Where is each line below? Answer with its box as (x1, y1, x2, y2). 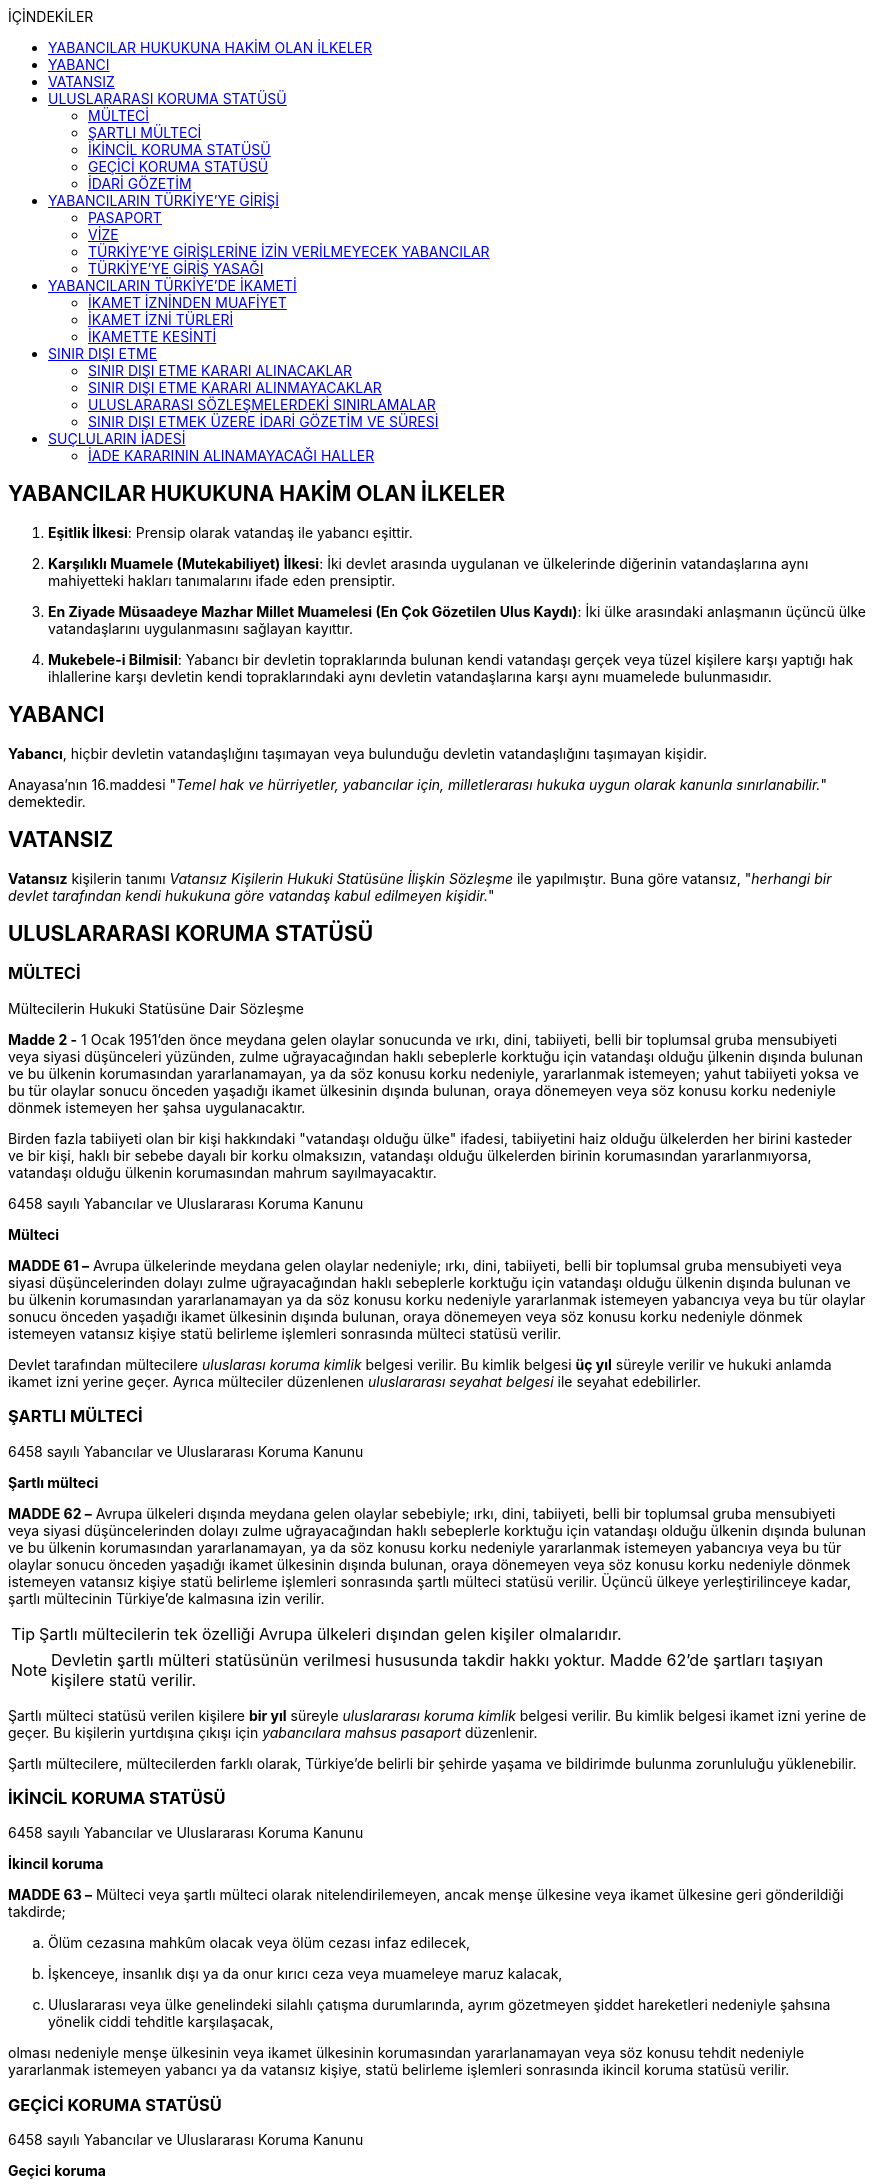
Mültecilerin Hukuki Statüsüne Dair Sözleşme (8, 999, 304, 1017)
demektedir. (8, 792, 86, 810)
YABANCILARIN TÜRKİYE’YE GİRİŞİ (48, 192, 280, 209)
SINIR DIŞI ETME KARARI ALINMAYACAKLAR (88, 379, 382, 396)
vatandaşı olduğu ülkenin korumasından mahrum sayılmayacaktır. (8, 1163, 437, 1181)
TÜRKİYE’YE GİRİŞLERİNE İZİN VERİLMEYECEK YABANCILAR (88, 243, 490, 260)
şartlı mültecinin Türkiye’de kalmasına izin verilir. (8, 1589, 325, 1607)
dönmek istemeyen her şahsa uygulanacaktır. (8, 1098, 306, 1116)
